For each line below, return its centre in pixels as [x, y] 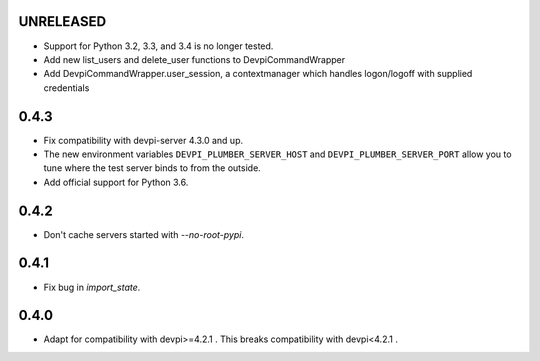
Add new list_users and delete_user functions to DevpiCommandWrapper [194, 59]
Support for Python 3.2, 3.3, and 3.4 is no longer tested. [158, 46]
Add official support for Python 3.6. [116, 182]
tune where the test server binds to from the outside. [152, 168]
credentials [66, 87]
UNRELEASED [62, 21]
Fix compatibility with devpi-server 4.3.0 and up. [143, 140]
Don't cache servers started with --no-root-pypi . [144, 234]
